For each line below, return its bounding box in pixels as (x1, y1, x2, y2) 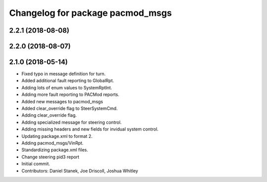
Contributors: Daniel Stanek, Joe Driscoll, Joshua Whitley (21, 168, 138, 174)
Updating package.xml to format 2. (21, 133, 92, 139)
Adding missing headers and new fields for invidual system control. (21, 126, 159, 132)
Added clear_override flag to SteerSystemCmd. (21, 105, 118, 111)
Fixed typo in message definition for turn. (21, 71, 106, 77)
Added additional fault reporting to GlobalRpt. (21, 78, 114, 84)
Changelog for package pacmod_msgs (9, 7, 172, 18)
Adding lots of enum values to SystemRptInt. (21, 85, 112, 91)
